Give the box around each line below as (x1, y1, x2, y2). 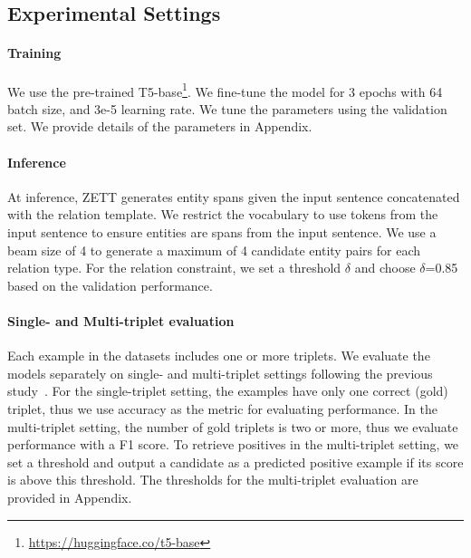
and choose (354, 258, 416, 277)
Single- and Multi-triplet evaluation (7, 311, 235, 330)
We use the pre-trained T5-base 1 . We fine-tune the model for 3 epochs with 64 (7, 79, 443, 101)
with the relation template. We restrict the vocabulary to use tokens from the (7, 205, 438, 224)
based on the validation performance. (7, 275, 213, 294)
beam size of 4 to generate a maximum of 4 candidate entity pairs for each (7, 240, 420, 259)
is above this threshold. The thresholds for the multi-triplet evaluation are (7, 470, 418, 489)
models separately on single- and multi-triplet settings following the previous (7, 363, 433, 382)
